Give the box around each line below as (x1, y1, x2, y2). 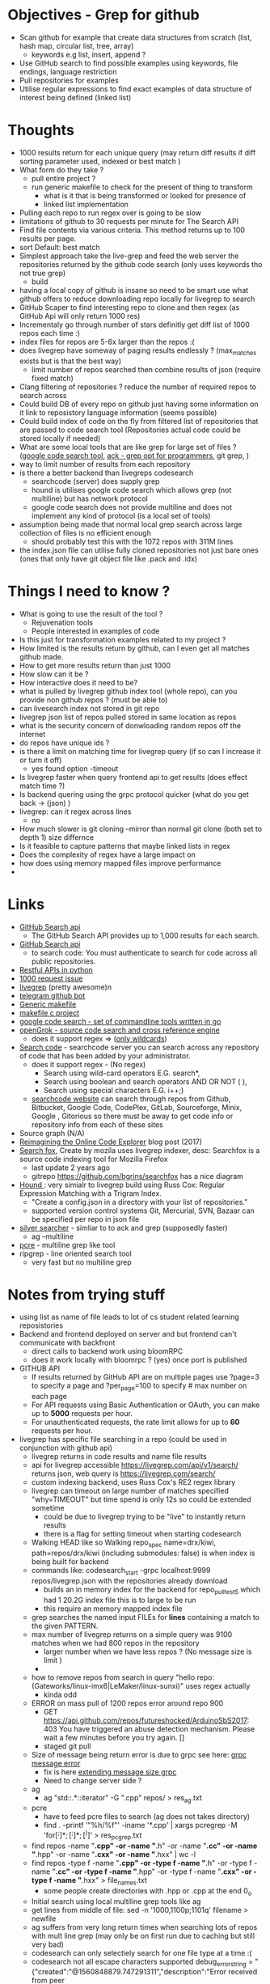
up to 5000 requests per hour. (31, 1409, 133, 1418)
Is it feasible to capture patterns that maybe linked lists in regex (19, 841, 231, 850)
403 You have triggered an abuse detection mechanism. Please (43, 1723, 255, 1733)
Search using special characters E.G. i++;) (43, 1085, 184, 1095)
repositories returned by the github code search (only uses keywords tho (19, 259, 263, 269)
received (228, 1967, 258, 1977)
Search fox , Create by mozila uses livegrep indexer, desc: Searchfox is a (19, 1145, 260, 1155)
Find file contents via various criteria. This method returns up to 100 (19, 225, 246, 235)
